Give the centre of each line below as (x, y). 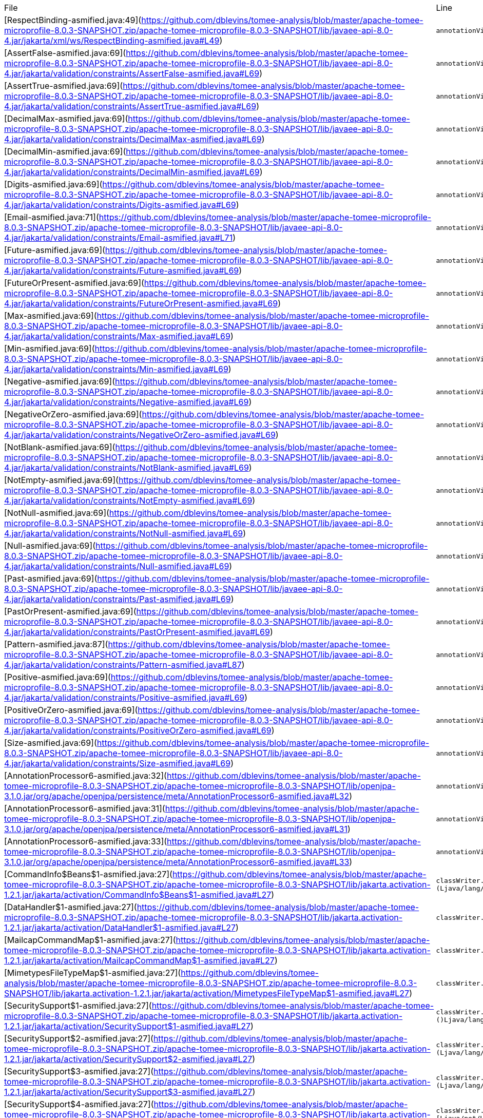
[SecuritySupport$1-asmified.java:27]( (78, 1006)
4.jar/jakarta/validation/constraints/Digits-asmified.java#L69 (120, 205)
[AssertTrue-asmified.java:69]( (64, 86)
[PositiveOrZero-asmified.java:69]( (71, 710)
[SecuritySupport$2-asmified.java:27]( (79, 1038)
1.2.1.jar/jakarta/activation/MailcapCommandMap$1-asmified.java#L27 (139, 960)
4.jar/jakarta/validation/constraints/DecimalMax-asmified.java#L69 (133, 139)
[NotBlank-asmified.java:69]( (60, 447)
